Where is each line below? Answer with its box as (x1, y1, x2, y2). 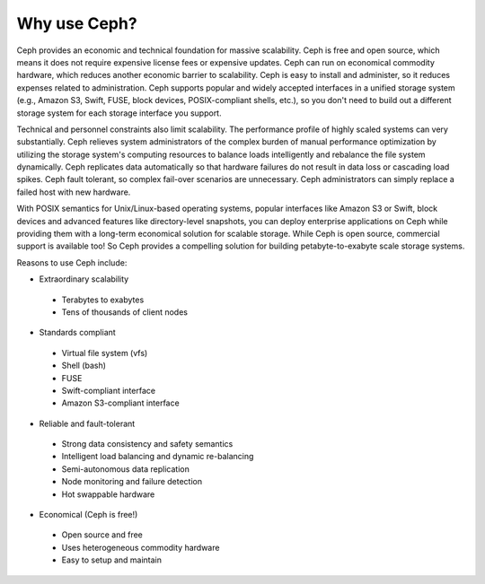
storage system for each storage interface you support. (16, 108, 222, 118)
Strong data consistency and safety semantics (61, 439, 234, 449)
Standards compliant (39, 327, 116, 338)
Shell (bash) (61, 360, 107, 371)
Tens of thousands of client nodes (61, 306, 189, 318)
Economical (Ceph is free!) (39, 510, 138, 520)
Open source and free (61, 529, 144, 540)
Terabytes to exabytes (61, 294, 145, 305)
